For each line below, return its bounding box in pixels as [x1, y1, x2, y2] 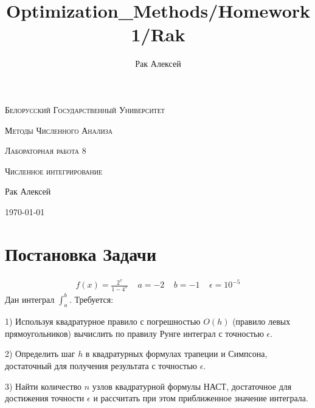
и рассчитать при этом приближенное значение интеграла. [93, 392, 308, 404]
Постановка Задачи [5, 241, 157, 266]
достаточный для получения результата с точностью [5, 359, 197, 372]
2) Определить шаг [5, 347, 75, 360]
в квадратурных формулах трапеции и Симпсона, [85, 347, 268, 360]
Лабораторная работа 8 [5, 144, 86, 157]
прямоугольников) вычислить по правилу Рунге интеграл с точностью [5, 327, 264, 339]
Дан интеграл [5, 292, 55, 305]
